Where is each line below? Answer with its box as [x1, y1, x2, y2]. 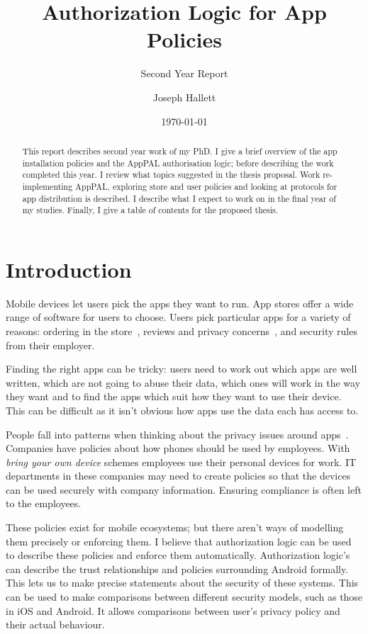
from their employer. [6, 337, 95, 352]
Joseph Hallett [152, 89, 216, 104]
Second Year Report [140, 66, 228, 81]
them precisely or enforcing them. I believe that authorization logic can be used [6, 533, 352, 548]
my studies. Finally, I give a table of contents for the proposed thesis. [22, 204, 279, 216]
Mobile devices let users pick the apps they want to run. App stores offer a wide [6, 295, 354, 310]
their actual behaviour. [6, 617, 105, 632]
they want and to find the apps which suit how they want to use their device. [6, 389, 342, 404]
